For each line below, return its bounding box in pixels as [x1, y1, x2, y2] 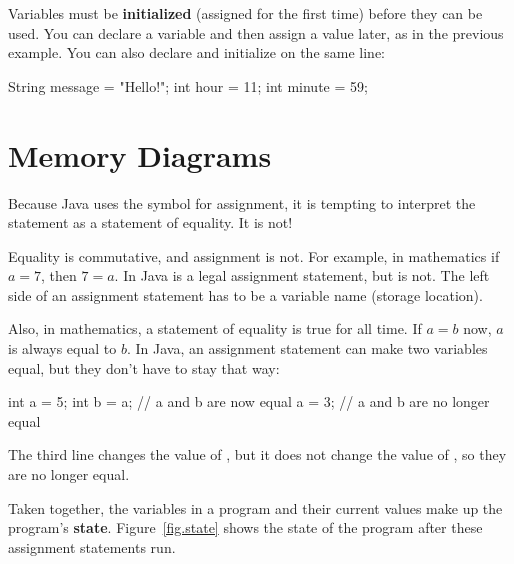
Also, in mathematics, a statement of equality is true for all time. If [8, 318, 422, 339]
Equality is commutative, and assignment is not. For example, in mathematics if [8, 245, 500, 266]
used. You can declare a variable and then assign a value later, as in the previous [8, 22, 504, 43]
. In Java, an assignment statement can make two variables [126, 338, 488, 359]
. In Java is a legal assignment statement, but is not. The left [114, 265, 490, 286]
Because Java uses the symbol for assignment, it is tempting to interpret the [8, 192, 476, 213]
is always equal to [8, 338, 117, 359]
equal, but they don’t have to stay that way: [8, 357, 280, 378]
